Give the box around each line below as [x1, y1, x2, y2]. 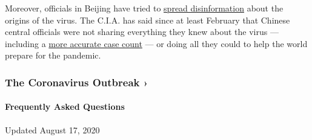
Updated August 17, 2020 [5, 123, 100, 136]
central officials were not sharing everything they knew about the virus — [5, 25, 279, 38]
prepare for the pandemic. [5, 49, 101, 62]
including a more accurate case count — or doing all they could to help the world [5, 37, 308, 49]
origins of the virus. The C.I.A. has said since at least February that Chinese [5, 13, 290, 26]
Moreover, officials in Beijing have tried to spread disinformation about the [5, 2, 284, 14]
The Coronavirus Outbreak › [5, 74, 148, 89]
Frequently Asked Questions [5, 100, 125, 113]
